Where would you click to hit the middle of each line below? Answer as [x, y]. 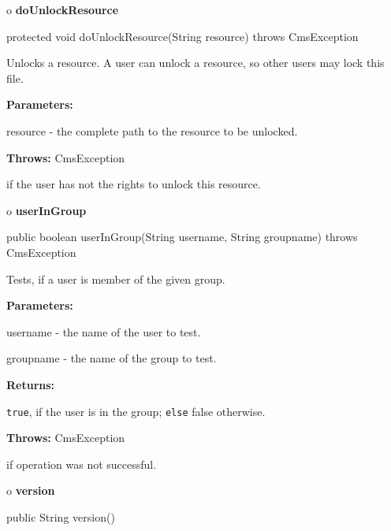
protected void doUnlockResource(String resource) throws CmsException [182, 36]
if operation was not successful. [82, 464]
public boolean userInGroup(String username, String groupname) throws [182, 237]
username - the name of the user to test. [104, 331]
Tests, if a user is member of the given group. [116, 278]
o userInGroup [47, 210]
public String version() [61, 516]
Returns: [31, 384]
